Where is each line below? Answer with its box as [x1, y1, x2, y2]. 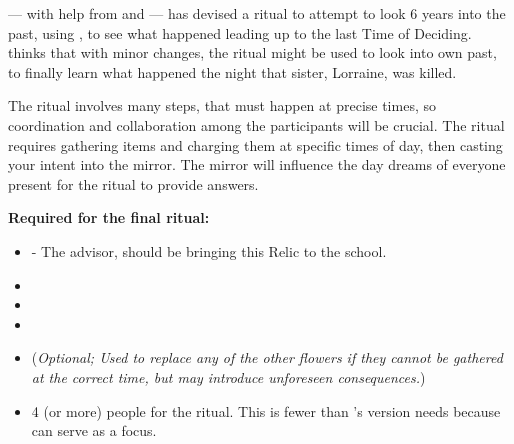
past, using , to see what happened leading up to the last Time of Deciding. [8, 22, 472, 43]
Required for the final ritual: [8, 207, 210, 228]
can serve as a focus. [31, 420, 157, 441]
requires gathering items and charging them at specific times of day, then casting [8, 134, 503, 155]
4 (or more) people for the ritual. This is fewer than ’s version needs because [31, 400, 501, 421]
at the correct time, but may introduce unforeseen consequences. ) [31, 366, 426, 387]
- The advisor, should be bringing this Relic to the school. [31, 240, 387, 261]
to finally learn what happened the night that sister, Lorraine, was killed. [8, 61, 457, 82]
